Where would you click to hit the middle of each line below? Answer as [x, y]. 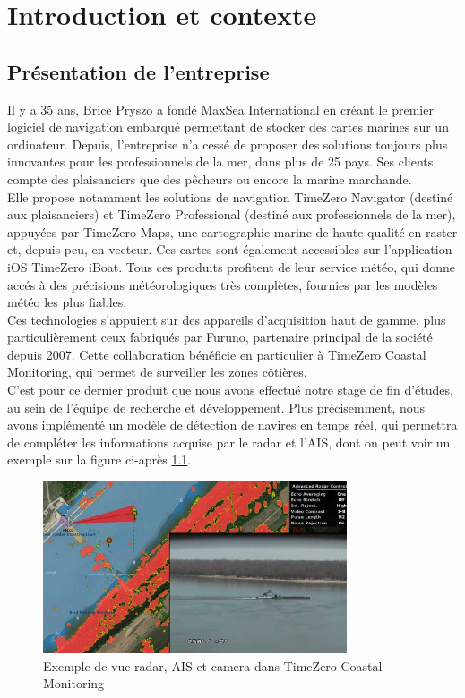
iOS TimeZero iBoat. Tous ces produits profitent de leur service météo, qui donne [232, 266]
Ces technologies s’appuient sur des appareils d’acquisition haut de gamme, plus [227, 319]
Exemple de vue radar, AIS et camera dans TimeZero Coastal [213, 665]
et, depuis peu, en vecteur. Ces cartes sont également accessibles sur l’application [230, 249]
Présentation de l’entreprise [138, 71]
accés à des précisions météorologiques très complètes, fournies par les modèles [223, 284]
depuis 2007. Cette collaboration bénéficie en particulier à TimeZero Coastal [217, 354]
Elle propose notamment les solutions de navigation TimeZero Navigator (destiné [230, 196]
